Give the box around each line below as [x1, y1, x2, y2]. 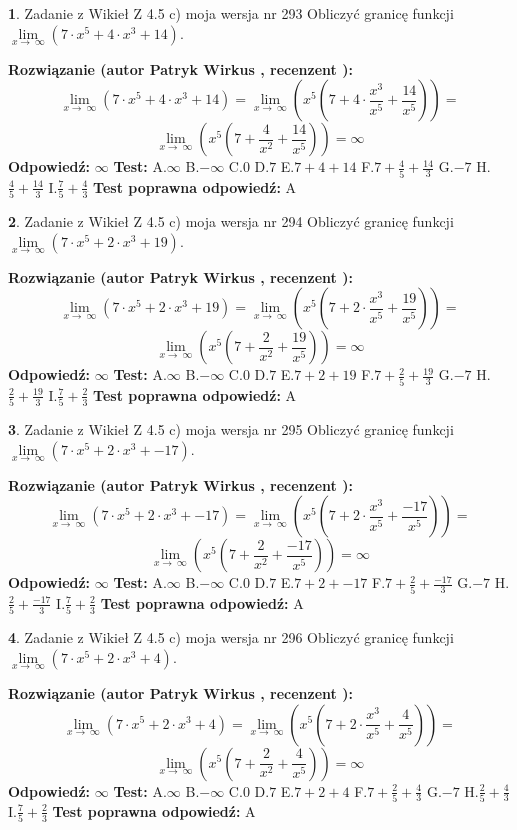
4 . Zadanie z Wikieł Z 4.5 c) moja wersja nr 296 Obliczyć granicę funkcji [8, 627, 454, 648]
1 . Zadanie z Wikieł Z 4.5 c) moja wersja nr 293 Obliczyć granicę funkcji [8, 3, 454, 23]
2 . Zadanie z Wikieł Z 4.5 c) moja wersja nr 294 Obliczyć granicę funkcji [8, 211, 454, 232]
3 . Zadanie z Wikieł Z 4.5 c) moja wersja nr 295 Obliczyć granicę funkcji [8, 419, 454, 440]
